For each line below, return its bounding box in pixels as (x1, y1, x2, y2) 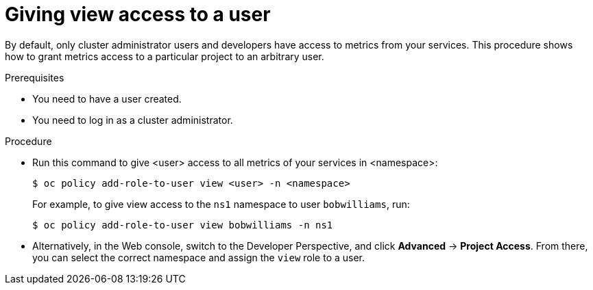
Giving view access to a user (5, 3, 271, 26)
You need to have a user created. (32, 92, 182, 105)
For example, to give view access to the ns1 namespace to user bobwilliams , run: (32, 198, 410, 210)
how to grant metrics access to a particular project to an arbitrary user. (5, 50, 324, 62)
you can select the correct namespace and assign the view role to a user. (32, 251, 365, 263)
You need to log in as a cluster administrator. (32, 114, 233, 126)
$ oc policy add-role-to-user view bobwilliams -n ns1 (32, 219, 333, 230)
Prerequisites (5, 71, 64, 83)
